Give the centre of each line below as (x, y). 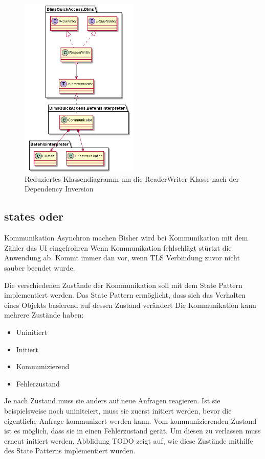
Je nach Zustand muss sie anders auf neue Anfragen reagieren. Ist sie (112, 401)
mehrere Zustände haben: (44, 315)
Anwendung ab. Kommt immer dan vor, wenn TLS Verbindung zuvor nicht (122, 258)
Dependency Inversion (59, 189)
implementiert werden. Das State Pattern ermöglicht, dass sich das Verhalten (125, 295)
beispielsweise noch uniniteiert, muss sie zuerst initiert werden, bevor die (118, 410)
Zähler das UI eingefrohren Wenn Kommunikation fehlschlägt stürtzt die (118, 247)
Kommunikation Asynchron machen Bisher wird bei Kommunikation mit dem (126, 238)
